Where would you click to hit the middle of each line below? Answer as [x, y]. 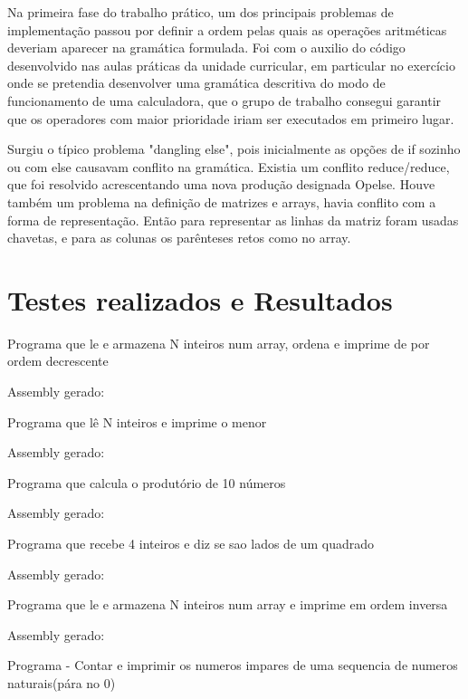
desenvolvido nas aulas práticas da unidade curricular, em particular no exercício [231, 65]
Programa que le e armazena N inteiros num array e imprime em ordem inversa [228, 604]
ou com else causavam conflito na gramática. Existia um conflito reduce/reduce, [229, 166]
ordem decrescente [58, 361]
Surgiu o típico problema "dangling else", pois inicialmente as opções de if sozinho [234, 149]
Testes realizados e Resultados [200, 299]
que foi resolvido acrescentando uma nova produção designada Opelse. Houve [221, 184]
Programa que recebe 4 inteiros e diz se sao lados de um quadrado [191, 543]
